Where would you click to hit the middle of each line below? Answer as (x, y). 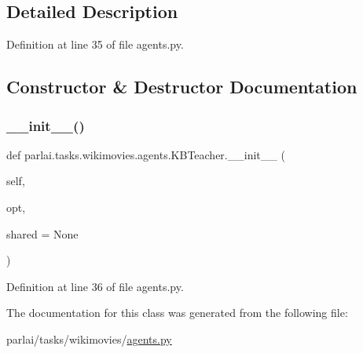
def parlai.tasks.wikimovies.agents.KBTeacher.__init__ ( (146, 154)
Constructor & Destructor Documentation (182, 87)
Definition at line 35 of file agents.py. (95, 44)
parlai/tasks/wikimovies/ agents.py (89, 338)
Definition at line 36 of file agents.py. (95, 286)
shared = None (42, 233)
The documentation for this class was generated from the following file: (177, 313)
